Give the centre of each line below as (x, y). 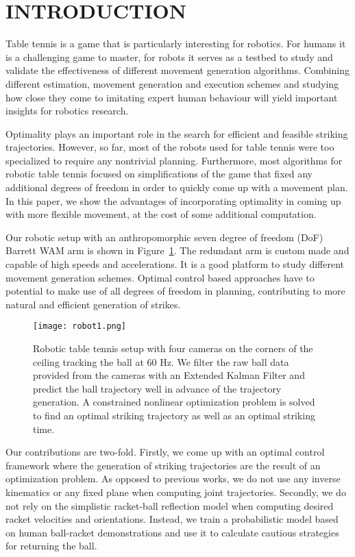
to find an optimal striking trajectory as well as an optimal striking (174, 416)
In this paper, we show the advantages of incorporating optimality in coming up (173, 200)
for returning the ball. (51, 546)
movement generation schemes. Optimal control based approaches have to (160, 277)
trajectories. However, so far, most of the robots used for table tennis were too (170, 147)
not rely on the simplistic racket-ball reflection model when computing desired (170, 505)
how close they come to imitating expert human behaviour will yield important (172, 97)
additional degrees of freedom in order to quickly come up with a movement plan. (177, 187)
